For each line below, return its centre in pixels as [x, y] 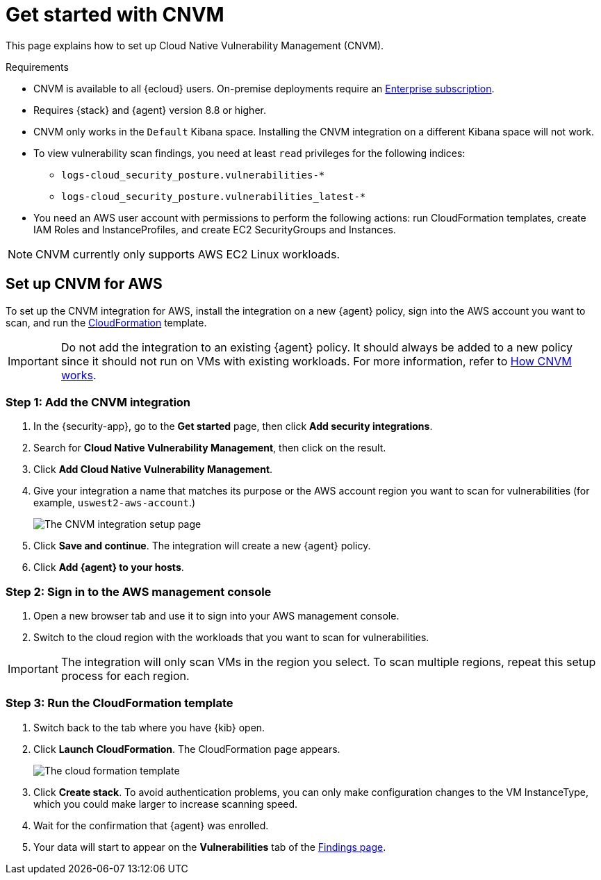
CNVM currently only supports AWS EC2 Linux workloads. [188, 254]
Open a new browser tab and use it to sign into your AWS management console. [216, 616]
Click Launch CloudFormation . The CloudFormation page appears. [187, 749]
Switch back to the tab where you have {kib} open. [149, 727]
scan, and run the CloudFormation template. [106, 322]
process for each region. [125, 676]
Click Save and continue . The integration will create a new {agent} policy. [202, 546]
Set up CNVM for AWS [84, 284]
